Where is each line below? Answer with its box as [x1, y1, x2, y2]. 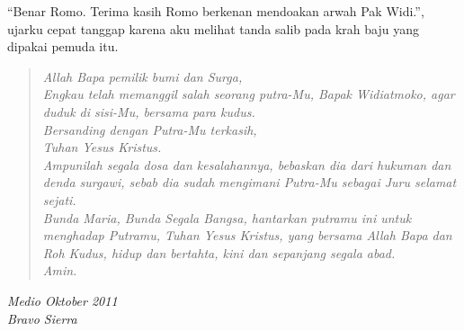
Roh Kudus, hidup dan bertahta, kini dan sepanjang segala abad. [42, 243, 396, 262]
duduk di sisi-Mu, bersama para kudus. [42, 102, 255, 121]
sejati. [42, 190, 76, 209]
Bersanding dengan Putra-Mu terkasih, [42, 120, 257, 139]
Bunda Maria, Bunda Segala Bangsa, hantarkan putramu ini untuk [42, 208, 412, 227]
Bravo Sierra [7, 309, 77, 327]
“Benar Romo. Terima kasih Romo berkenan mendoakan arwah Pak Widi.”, [7, 2, 424, 20]
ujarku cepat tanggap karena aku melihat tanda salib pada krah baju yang [7, 19, 419, 38]
